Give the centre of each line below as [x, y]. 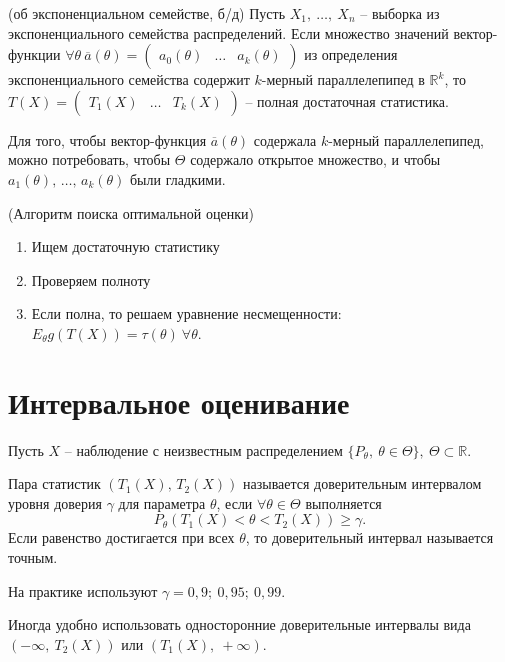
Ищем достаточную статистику [125, 246]
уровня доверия [55, 502]
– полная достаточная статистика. [347, 100]
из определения [351, 54]
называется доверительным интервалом [362, 483]
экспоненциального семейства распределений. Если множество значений [228, 32]
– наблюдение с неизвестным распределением [203, 449]
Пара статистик [54, 483]
